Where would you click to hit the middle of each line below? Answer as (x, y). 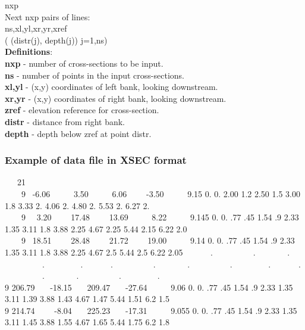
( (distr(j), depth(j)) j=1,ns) (56, 40)
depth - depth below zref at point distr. (78, 133)
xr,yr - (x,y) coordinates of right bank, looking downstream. (116, 98)
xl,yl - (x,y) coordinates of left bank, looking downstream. (111, 87)
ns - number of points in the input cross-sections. (95, 75)
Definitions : (29, 52)
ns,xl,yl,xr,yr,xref (36, 28)
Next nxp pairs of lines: (48, 16)
